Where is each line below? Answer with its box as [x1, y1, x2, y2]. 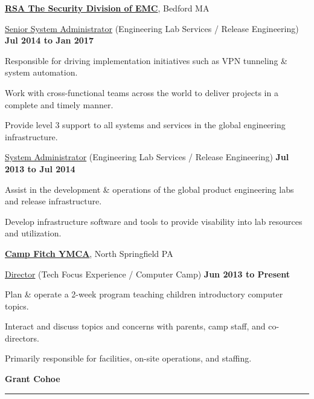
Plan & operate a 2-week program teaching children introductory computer [5, 288, 283, 300]
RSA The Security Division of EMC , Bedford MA [5, 2, 210, 14]
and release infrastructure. [5, 195, 102, 207]
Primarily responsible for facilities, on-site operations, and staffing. [5, 352, 252, 365]
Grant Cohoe [5, 372, 60, 385]
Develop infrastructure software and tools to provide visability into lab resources [5, 215, 303, 227]
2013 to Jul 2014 [5, 162, 75, 175]
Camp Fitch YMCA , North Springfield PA [5, 247, 173, 259]
